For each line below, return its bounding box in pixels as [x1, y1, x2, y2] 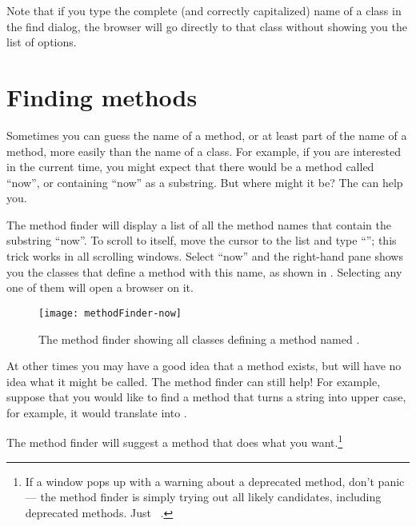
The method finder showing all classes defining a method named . [38, 330, 360, 347]
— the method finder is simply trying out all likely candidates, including [25, 488, 382, 505]
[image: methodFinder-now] [38, 307, 182, 319]
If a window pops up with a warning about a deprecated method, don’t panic [25, 472, 405, 489]
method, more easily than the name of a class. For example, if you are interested [6, 142, 401, 159]
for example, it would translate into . [6, 404, 187, 420]
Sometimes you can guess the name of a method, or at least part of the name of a [6, 126, 407, 143]
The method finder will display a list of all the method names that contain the [6, 216, 391, 233]
